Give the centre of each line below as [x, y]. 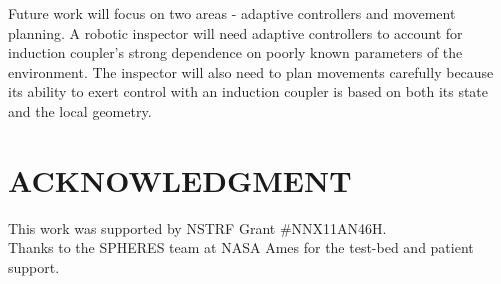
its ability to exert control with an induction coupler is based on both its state [248, 91]
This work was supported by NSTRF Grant [142, 227]
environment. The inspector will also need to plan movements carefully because [251, 71]
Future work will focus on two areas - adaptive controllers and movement [232, 13]
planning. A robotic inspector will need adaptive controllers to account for [235, 32]
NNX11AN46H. [339, 227]
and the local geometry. [80, 110]
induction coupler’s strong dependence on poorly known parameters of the [235, 52]
